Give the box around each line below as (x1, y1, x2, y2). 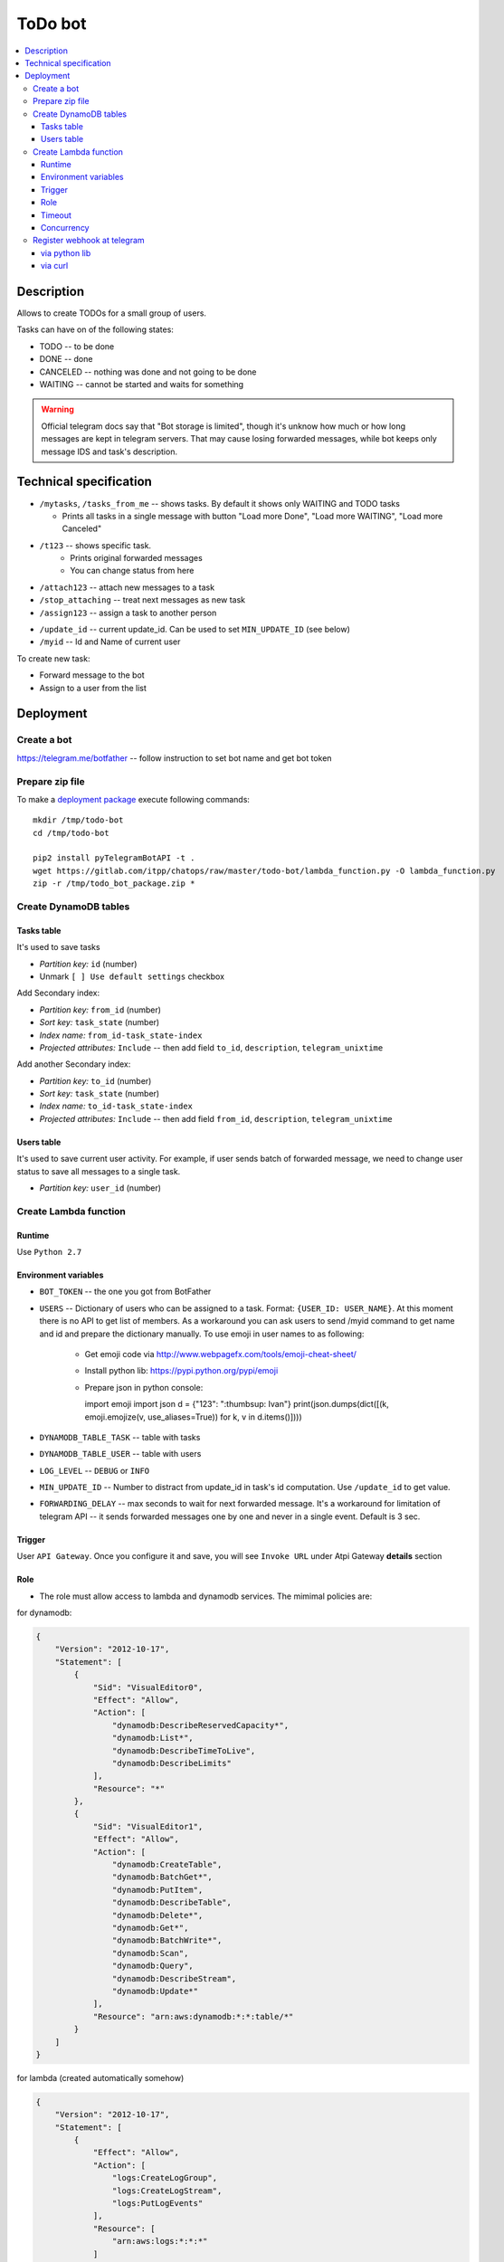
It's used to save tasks (16, 942, 100, 953)
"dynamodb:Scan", (111, 1948, 189, 1958)
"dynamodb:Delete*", (111, 1910, 204, 1920)
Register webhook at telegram (33, 235, 145, 246)
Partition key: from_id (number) (39, 1004, 162, 1015)
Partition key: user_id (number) (39, 1183, 162, 1193)
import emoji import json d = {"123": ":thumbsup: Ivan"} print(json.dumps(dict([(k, (84, 1399, 389, 1410)
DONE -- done (39, 354, 93, 365)
